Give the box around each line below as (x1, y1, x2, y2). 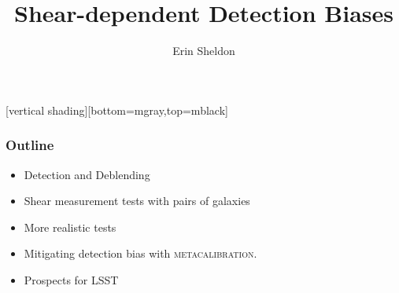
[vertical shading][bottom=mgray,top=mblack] (6, 101, 228, 118)
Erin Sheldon (172, 42, 235, 59)
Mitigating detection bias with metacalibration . (24, 245, 257, 262)
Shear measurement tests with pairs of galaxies (24, 192, 250, 209)
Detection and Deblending (24, 166, 150, 182)
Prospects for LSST (24, 271, 119, 288)
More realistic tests (24, 218, 116, 235)
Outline (6, 135, 54, 155)
